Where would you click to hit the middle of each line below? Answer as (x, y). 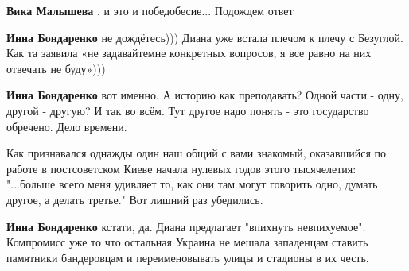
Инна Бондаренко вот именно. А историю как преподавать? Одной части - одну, (205, 95)
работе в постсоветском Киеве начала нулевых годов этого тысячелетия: (181, 168)
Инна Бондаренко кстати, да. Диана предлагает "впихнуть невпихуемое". (186, 226)
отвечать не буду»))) (56, 68)
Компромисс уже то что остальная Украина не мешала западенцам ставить (187, 242)
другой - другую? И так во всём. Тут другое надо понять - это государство (188, 110)
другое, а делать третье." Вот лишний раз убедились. (135, 199)
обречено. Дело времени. (67, 126)
